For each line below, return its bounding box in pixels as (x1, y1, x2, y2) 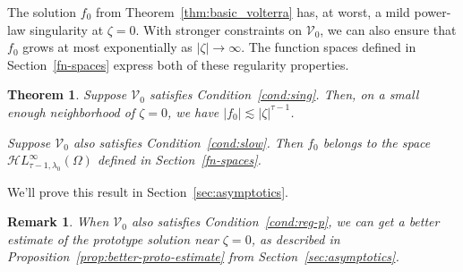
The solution (7, 3, 77, 21)
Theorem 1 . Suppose (7, 85, 127, 104)
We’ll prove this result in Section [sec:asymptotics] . (7, 182, 288, 200)
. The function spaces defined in (241, 38, 416, 56)
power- (414, 3, 451, 21)
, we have (167, 102, 219, 121)
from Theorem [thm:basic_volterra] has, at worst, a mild (95, 3, 410, 21)
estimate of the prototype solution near (7, 229, 219, 248)
